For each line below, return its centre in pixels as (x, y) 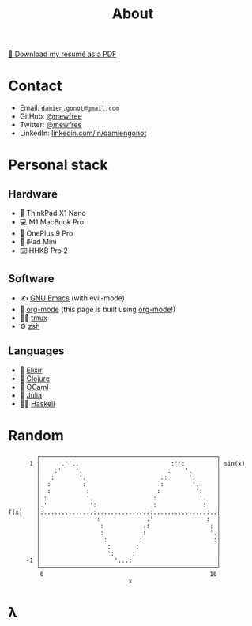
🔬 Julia (30, 395)
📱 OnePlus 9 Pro (46, 233)
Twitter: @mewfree (51, 125)
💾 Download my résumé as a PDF (62, 54)
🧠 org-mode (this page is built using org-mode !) (98, 309)
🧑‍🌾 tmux (33, 318)
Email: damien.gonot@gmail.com (70, 108)
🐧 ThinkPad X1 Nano (53, 213)
